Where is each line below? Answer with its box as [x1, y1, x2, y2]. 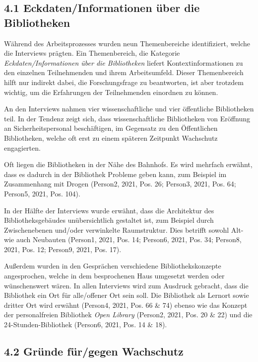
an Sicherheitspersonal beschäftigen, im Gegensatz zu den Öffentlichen [4, 123, 218, 133]
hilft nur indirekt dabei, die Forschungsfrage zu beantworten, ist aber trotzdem [4, 77, 244, 87]
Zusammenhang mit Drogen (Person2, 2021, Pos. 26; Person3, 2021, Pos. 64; [4, 179, 236, 189]
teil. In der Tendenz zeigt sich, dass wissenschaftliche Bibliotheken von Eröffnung [4, 113, 250, 123]
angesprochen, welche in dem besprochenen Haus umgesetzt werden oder [4, 271, 225, 281]
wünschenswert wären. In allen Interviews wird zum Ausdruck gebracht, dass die [4, 280, 249, 290]
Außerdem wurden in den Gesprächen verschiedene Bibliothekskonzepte [4, 261, 221, 271]
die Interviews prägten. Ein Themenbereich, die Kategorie [4, 48, 180, 58]
